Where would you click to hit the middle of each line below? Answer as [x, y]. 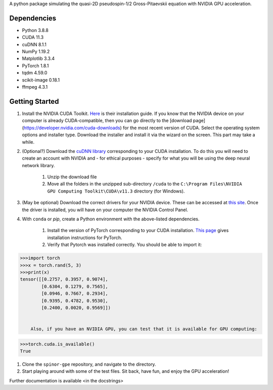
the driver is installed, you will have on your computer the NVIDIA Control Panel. [105, 210]
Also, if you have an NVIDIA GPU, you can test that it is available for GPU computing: [144, 329]
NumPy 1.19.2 [36, 52]
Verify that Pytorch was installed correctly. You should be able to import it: [125, 245]
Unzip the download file [72, 177]
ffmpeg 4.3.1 [35, 87]
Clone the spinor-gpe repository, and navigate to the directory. [89, 364]
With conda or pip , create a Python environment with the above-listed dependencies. [111, 219]
